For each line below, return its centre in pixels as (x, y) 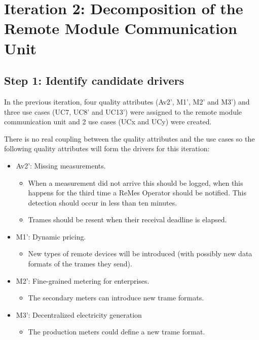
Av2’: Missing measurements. (61, 165)
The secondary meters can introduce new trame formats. (116, 298)
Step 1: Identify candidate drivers (94, 80)
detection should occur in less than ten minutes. (103, 202)
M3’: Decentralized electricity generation (79, 314)
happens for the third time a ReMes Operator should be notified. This (137, 193)
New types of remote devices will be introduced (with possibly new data (140, 253)
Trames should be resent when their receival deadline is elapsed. (127, 219)
